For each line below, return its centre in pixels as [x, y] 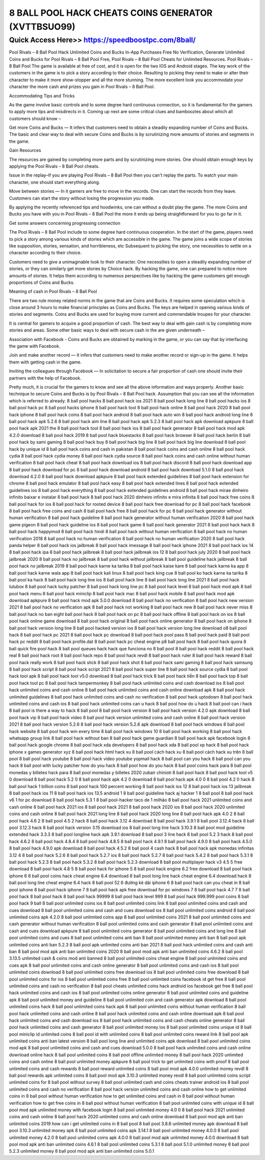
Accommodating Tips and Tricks [42, 95]
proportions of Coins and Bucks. [42, 282]
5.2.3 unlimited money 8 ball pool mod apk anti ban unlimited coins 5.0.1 [82, 1151]
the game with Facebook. [35, 346]
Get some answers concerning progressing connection [65, 223]
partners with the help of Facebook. [45, 378]
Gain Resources [25, 151]
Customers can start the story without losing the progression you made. [82, 198]
